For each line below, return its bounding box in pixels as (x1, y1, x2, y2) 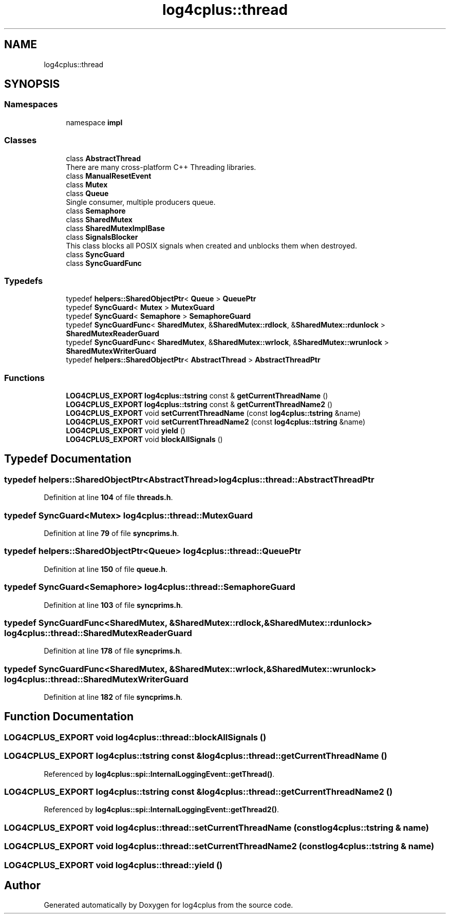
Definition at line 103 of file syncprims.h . (44, 600, 183, 609)
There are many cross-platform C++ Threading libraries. (66, 162, 256, 171)
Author (4, 878, 41, 892)
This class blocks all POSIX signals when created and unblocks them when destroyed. (66, 241, 357, 250)
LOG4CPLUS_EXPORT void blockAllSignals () (66, 435, 223, 444)
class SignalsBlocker (66, 232, 138, 241)
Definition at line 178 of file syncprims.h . (44, 646, 182, 656)
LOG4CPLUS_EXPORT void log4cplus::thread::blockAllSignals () (4, 732, 267, 742)
